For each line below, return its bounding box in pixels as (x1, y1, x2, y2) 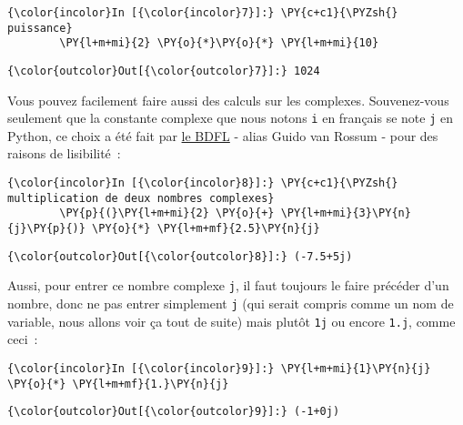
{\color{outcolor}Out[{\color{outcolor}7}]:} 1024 (7, 64, 320, 77)
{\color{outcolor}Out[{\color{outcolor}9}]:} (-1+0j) (7, 405, 340, 419)
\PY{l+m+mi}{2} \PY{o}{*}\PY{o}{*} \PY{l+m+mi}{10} (59, 36, 379, 50)
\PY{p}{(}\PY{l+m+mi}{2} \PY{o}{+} (59, 207, 275, 220)
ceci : (7, 329, 38, 349)
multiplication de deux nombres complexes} (7, 191, 275, 205)
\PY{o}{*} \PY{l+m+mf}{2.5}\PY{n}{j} (92, 222, 320, 236)
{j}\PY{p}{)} (7, 222, 86, 236)
